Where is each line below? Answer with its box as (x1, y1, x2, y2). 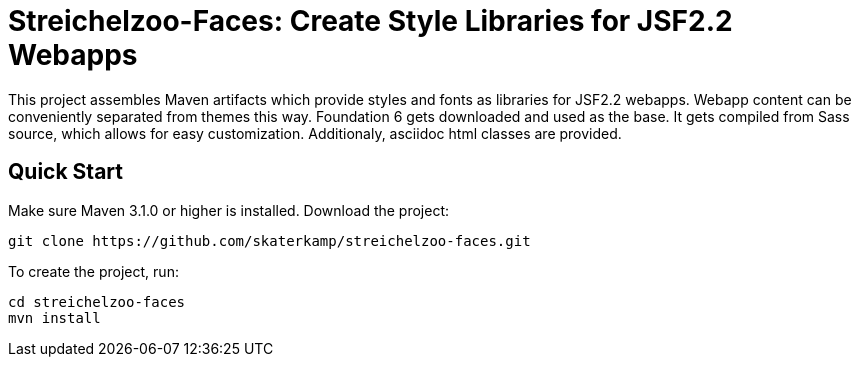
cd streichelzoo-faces (8, 293, 186, 310)
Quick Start (8, 159, 123, 185)
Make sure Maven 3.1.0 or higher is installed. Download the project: (8, 201, 450, 219)
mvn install (8, 309, 101, 326)
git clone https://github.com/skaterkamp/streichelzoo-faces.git (8, 232, 531, 249)
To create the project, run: (8, 262, 179, 280)
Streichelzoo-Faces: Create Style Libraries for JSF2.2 (8, 4, 733, 38)
